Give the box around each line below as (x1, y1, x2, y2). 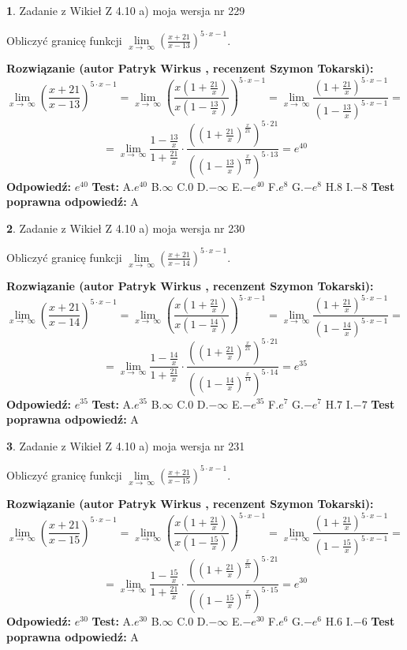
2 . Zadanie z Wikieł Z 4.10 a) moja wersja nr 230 (6, 219, 245, 236)
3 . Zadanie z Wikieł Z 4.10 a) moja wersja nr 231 (6, 437, 245, 454)
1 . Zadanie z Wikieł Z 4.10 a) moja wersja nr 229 (6, 2, 245, 18)
